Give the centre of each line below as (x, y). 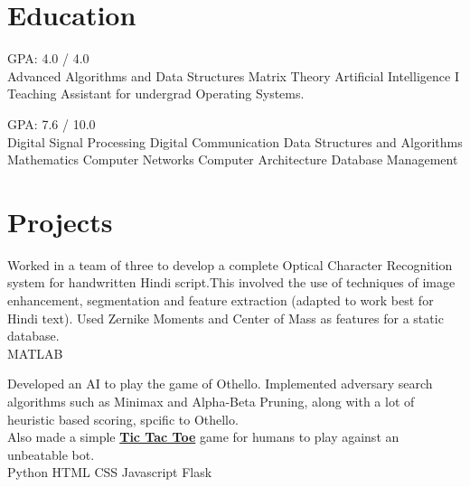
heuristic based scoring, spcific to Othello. (123, 419)
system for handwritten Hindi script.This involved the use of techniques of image (231, 282)
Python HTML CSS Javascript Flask (110, 472)
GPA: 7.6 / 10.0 (52, 123)
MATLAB (35, 353)
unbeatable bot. (51, 454)
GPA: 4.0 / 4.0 (48, 58)
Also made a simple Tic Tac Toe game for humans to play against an (203, 437)
